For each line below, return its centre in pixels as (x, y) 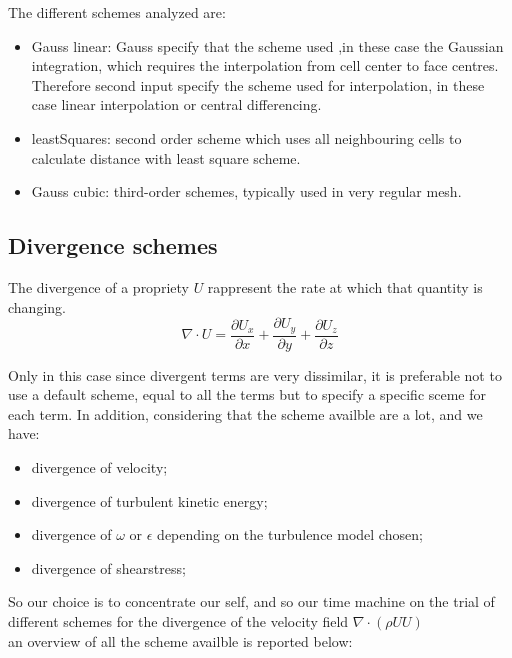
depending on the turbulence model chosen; (290, 534)
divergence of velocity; (99, 467)
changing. (37, 306)
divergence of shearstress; (108, 567)
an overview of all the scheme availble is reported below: (180, 640)
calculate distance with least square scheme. (166, 157)
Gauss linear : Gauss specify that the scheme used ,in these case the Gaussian (267, 45)
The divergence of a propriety (98, 286)
